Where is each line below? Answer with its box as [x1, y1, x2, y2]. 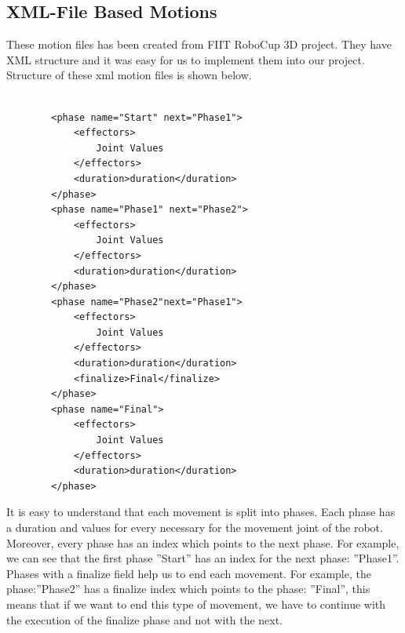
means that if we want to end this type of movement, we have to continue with [6, 595, 386, 612]
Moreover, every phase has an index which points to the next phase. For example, [6, 534, 400, 551]
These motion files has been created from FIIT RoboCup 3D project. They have [6, 36, 392, 53]
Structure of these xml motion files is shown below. [6, 67, 252, 83]
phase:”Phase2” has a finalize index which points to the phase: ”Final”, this [6, 580, 370, 597]
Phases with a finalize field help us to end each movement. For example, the [6, 565, 371, 581]
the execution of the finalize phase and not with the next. [6, 611, 283, 628]
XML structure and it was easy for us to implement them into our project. [6, 51, 365, 67]
